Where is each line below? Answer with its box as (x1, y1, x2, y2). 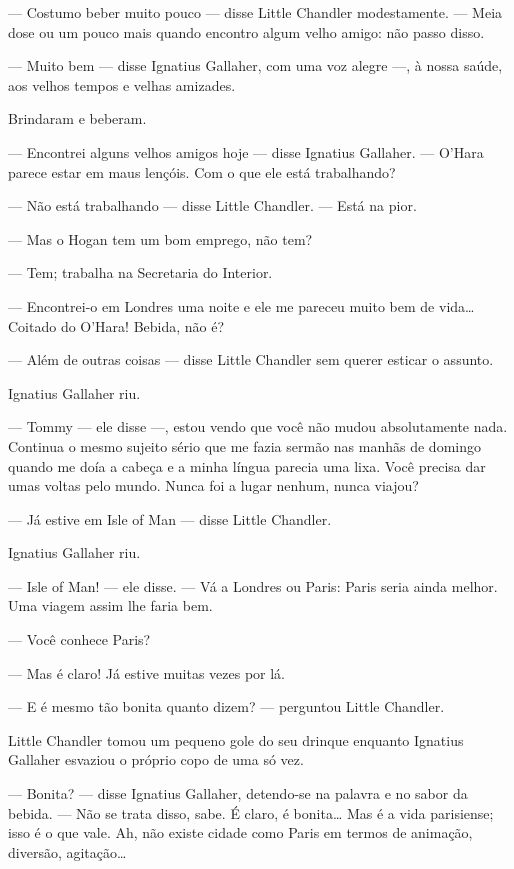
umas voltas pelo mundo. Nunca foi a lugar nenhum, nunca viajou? (8, 475, 419, 496)
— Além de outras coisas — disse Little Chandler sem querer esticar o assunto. (8, 349, 494, 370)
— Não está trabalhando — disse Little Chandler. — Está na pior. (8, 195, 417, 216)
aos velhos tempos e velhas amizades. (8, 74, 236, 95)
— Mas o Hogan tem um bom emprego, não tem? (8, 228, 313, 249)
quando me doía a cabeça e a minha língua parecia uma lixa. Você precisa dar (8, 455, 486, 476)
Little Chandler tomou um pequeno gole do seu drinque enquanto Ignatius (8, 729, 464, 750)
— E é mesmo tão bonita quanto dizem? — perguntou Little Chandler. (8, 696, 445, 717)
